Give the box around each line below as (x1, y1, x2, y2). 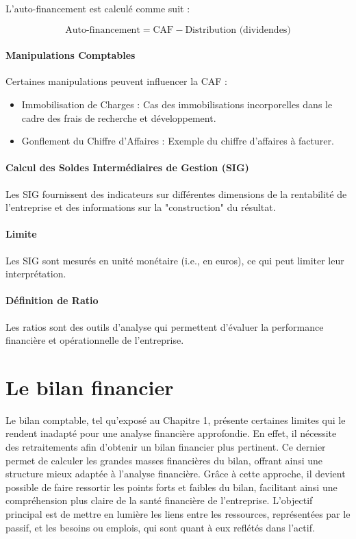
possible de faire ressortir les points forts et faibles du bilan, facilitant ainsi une (5, 479, 338, 494)
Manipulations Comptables (5, 48, 136, 62)
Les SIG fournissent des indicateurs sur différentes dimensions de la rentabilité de (5, 186, 347, 201)
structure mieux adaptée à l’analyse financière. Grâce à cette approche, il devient (5, 466, 346, 481)
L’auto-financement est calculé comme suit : (5, 1, 190, 15)
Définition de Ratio (5, 293, 99, 308)
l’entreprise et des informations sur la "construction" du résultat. (5, 200, 276, 214)
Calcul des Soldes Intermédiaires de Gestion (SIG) (5, 160, 249, 175)
